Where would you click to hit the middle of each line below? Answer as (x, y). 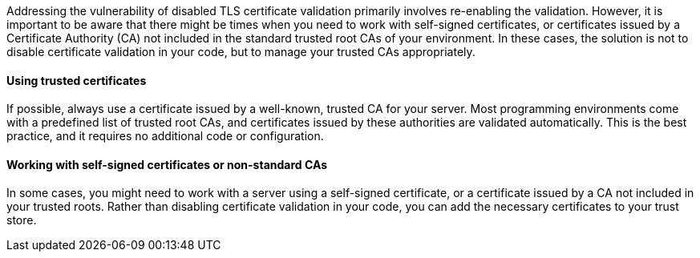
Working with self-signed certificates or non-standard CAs (167, 164)
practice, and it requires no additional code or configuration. (165, 136)
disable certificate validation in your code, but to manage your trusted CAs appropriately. (241, 52)
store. (22, 220)
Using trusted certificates (77, 80)
